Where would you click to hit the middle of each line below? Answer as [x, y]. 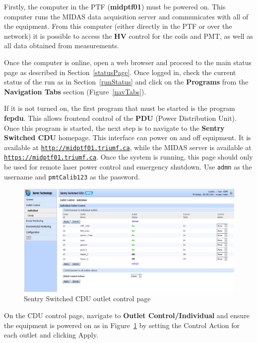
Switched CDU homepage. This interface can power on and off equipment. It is [128, 137]
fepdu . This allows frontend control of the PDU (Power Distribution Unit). [120, 118]
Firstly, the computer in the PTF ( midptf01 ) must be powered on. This [115, 6]
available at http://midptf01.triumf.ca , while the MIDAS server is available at [128, 147]
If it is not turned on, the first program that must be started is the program [120, 108]
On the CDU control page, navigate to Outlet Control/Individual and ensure [127, 315]
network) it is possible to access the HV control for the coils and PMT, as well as [128, 36]
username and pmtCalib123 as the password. [72, 176]
